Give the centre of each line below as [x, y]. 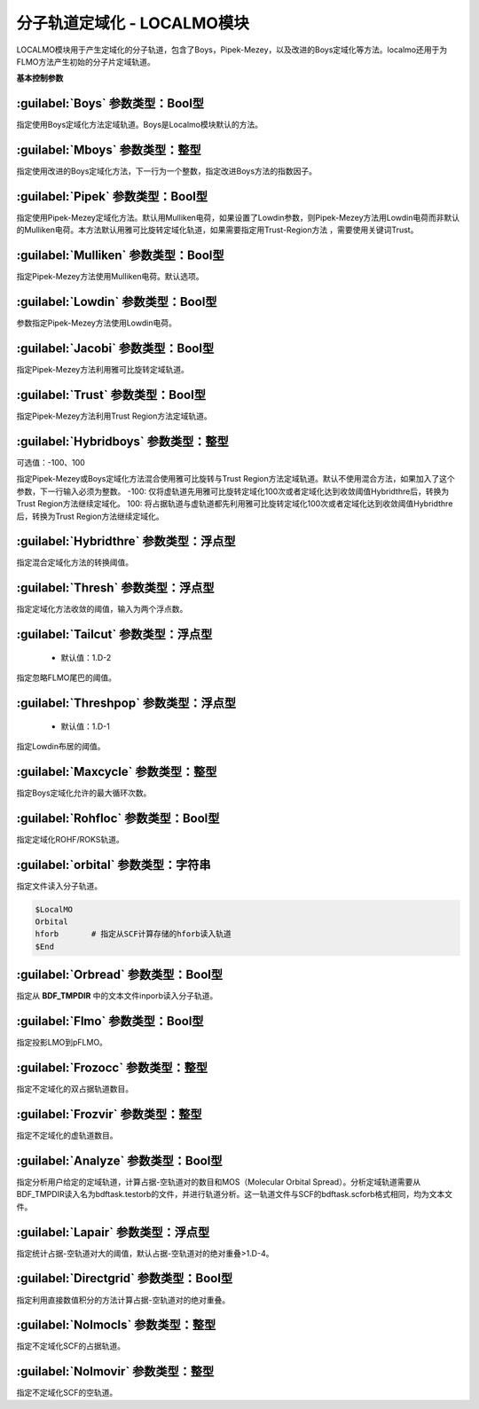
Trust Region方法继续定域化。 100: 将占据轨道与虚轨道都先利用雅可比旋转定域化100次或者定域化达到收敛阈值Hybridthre [235, 504]
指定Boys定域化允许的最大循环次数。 [84, 793]
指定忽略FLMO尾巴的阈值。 [67, 677]
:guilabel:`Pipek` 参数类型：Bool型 [112, 196]
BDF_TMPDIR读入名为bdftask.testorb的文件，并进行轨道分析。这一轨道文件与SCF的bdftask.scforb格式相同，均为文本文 [235, 1194]
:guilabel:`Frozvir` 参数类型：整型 [109, 1114]
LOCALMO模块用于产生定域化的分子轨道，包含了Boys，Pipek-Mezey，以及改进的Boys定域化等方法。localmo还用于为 [232, 50]
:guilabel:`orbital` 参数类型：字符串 [114, 865]
